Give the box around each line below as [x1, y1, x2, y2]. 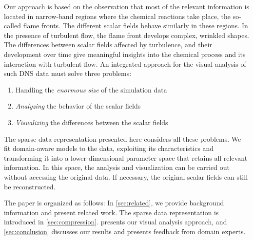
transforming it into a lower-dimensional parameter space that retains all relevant [4, 152, 248, 163]
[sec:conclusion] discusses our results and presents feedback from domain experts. [4, 226, 246, 236]
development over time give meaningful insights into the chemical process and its [4, 49, 246, 59]
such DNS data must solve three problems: [4, 68, 132, 78]
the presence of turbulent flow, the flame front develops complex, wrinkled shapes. [4, 30, 249, 40]
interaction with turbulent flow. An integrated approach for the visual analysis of [4, 58, 246, 69]
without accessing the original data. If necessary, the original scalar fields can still [4, 171, 248, 182]
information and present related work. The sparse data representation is [4, 207, 219, 217]
